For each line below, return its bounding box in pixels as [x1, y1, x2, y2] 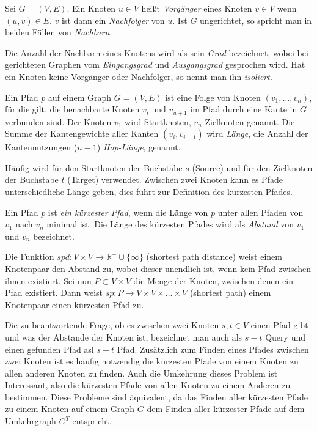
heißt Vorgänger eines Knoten [141, 2, 252, 14]
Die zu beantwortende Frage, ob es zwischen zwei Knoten [5, 319, 219, 331]
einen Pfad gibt [250, 319, 308, 331]
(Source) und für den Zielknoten [192, 161, 313, 174]
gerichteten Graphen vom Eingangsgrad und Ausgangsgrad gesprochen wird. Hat [5, 58, 305, 71]
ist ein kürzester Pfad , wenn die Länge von [48, 205, 208, 218]
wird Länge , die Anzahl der [206, 127, 308, 140]
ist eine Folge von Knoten [165, 90, 261, 103]
